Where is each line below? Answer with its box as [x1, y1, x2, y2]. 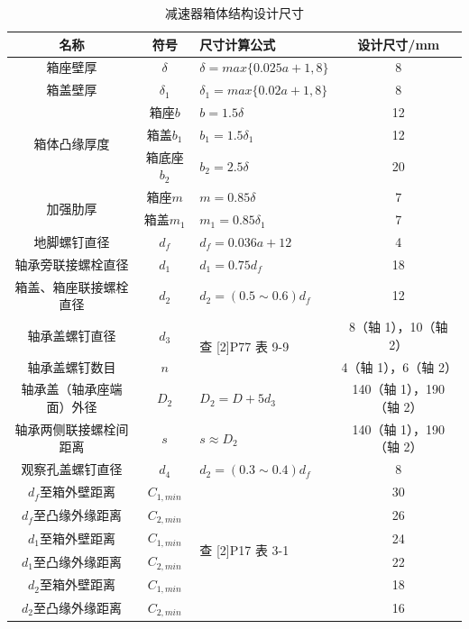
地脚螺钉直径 [33, 232, 110, 251]
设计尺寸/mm [357, 34, 440, 53]
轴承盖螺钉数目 [27, 357, 116, 376]
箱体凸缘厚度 [33, 133, 110, 152]
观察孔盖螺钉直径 [21, 460, 123, 479]
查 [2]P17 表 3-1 [199, 540, 290, 559]
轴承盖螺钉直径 [27, 325, 116, 344]
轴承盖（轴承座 [21, 379, 110, 398]
